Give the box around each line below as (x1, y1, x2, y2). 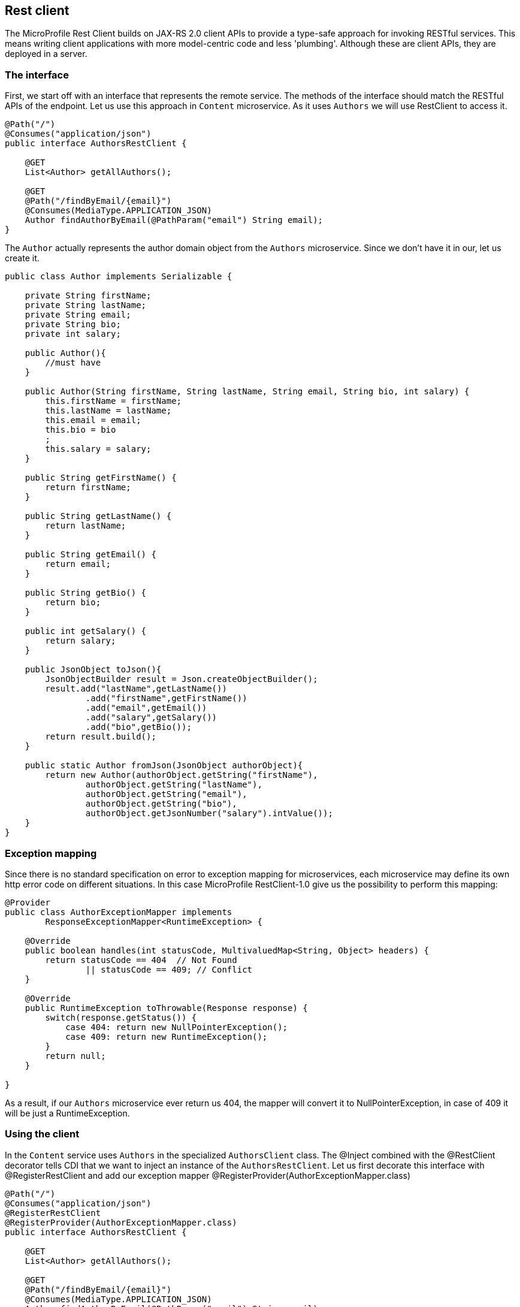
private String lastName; (25, 300, 147, 310)
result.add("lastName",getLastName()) (45, 684, 227, 694)
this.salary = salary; (45, 444, 152, 454)
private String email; (25, 310, 131, 320)
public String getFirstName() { (25, 473, 177, 483)
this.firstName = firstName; (45, 396, 182, 406)
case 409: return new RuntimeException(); (65, 1031, 268, 1042)
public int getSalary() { (25, 626, 147, 636)
